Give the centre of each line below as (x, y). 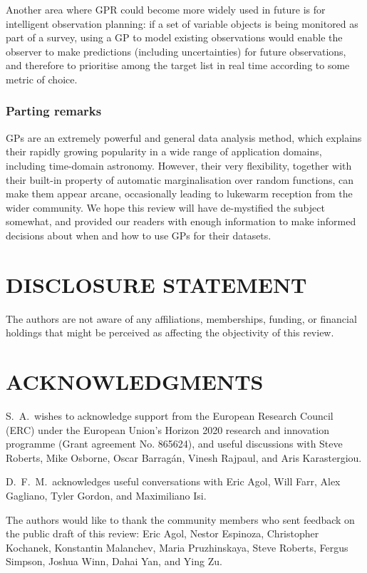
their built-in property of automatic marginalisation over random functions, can (180, 179)
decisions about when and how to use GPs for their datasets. (139, 235)
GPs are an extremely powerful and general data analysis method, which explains (184, 137)
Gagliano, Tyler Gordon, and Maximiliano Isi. (106, 495)
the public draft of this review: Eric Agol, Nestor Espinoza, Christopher (162, 533)
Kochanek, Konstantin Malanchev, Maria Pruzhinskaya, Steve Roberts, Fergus (177, 547)
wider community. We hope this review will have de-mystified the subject (165, 207)
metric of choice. (42, 79)
